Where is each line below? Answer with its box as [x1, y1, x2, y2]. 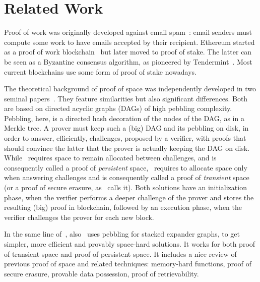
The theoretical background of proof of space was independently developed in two [4, 83, 256, 94]
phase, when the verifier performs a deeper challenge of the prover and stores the [4, 192, 254, 202]
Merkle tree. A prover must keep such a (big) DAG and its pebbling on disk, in [4, 123, 249, 133]
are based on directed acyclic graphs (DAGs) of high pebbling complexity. [4, 103, 232, 114]
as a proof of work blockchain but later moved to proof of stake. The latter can [4, 46, 252, 57]
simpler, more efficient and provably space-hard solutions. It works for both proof [4, 239, 255, 249]
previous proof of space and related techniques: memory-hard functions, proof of [4, 258, 251, 269]
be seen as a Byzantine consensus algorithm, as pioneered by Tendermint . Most [4, 56, 252, 67]
